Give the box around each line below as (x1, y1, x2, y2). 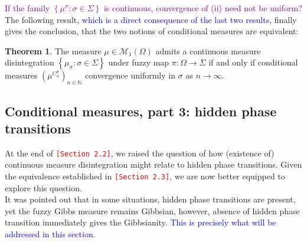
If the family (5, 2, 50, 14)
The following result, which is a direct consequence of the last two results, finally (5, 13, 297, 25)
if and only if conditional (208, 56, 298, 68)
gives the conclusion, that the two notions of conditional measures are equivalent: (5, 25, 299, 37)
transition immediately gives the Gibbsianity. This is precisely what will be (5, 216, 276, 228)
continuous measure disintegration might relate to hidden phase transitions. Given (5, 158, 302, 171)
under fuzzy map (108, 56, 169, 68)
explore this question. (5, 181, 82, 194)
